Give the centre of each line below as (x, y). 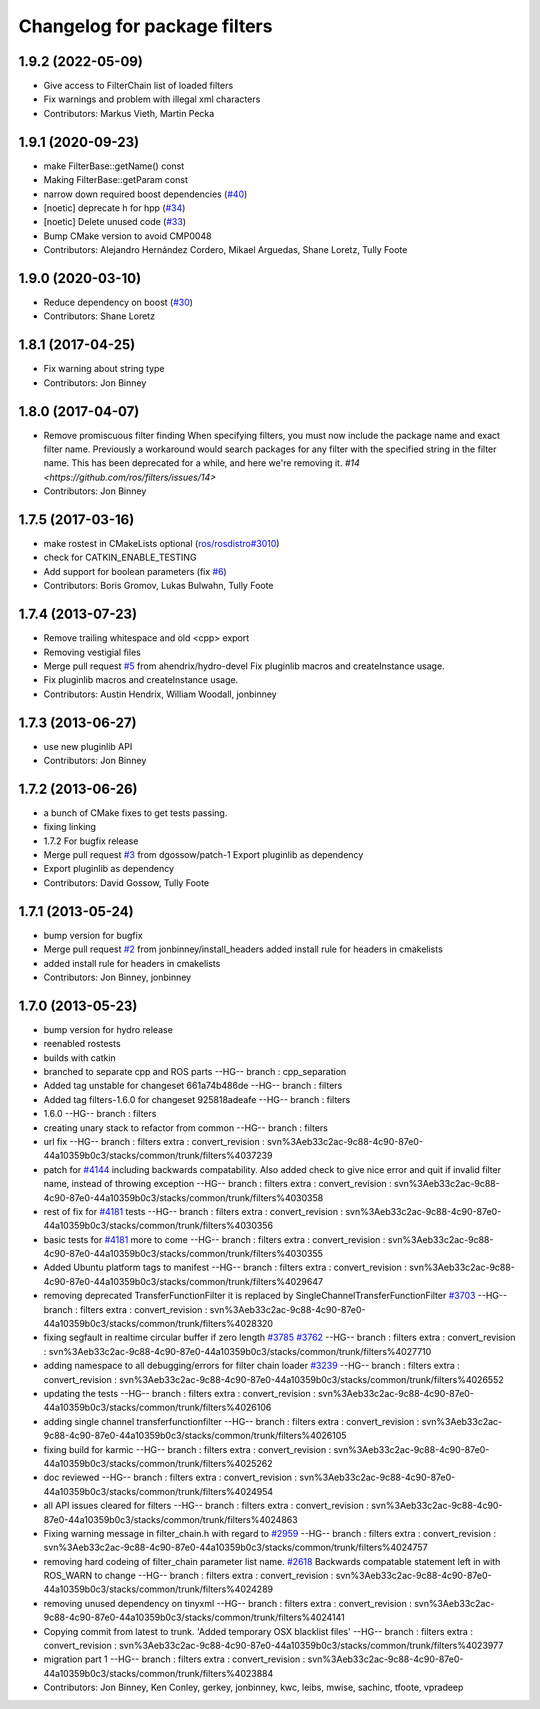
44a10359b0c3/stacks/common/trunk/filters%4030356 (158, 1226)
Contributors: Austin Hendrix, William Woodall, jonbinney (160, 694)
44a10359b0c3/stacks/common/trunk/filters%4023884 (158, 1673)
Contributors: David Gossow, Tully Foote (126, 882)
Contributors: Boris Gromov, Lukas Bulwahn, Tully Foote (158, 586)
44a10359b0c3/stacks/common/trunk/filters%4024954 (158, 1491)
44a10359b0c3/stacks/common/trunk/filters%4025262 (158, 1463)
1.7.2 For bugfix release (91, 841)
